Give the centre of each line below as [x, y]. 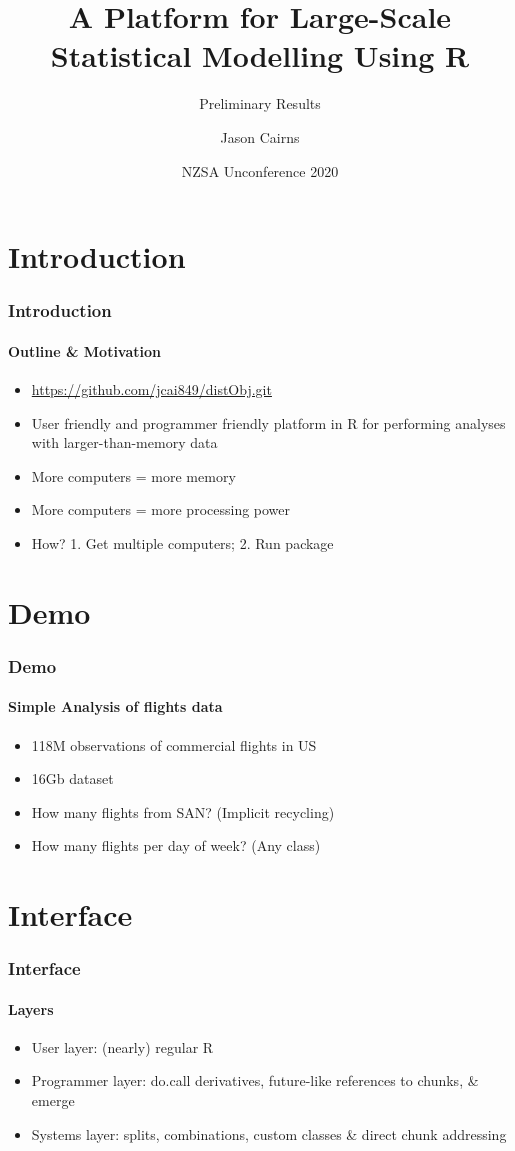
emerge [53, 1100]
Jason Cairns [260, 136]
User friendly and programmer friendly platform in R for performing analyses [268, 422]
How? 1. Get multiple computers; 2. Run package [182, 542]
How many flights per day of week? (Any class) [176, 845]
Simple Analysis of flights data [115, 706]
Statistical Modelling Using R [260, 55]
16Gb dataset [72, 778]
